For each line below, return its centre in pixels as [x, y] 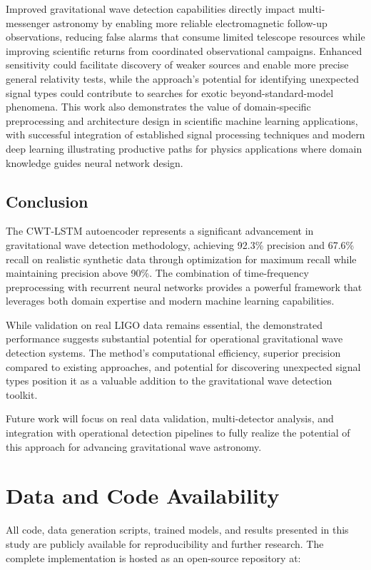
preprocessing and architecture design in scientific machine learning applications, [182, 120]
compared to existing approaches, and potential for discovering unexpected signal [183, 366]
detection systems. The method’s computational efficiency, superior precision [173, 353]
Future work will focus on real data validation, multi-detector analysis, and [170, 418]
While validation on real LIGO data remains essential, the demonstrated [164, 324]
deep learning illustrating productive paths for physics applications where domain [184, 148]
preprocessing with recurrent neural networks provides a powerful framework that [184, 286]
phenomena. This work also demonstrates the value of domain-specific [158, 107]
